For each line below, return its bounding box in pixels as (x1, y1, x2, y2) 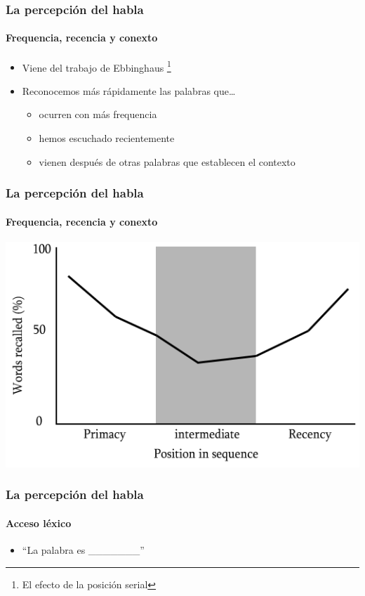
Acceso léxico (6, 515, 72, 530)
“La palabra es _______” (22, 543, 145, 557)
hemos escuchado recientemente (39, 131, 175, 145)
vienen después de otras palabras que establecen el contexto (39, 154, 296, 169)
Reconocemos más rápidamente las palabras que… (22, 83, 236, 98)
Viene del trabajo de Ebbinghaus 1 (22, 58, 171, 74)
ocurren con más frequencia (39, 107, 157, 122)
